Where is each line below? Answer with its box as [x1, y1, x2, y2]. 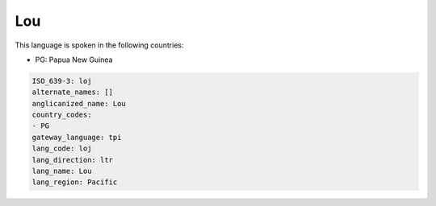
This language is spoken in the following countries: [15, 40, 184, 50]
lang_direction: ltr [31, 155, 113, 164]
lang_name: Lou [31, 167, 92, 176]
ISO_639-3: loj [31, 76, 92, 85]
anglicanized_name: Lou [31, 99, 127, 108]
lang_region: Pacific [31, 178, 118, 187]
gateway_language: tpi [31, 133, 122, 142]
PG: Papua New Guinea [35, 55, 113, 64]
